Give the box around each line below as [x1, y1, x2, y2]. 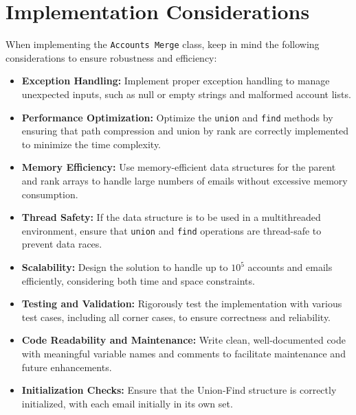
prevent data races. [21, 237, 102, 251]
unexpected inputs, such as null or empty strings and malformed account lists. [21, 86, 351, 101]
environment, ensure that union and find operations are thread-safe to [21, 223, 322, 237]
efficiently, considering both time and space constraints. [21, 273, 255, 287]
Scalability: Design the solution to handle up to [21, 260, 228, 274]
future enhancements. [21, 359, 112, 374]
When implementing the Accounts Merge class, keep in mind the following [5, 37, 320, 51]
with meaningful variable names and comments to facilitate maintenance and [21, 346, 346, 360]
